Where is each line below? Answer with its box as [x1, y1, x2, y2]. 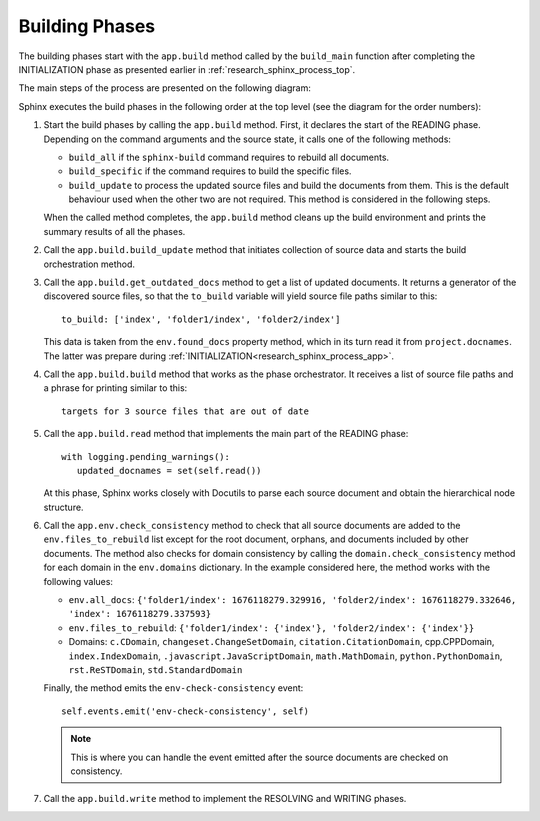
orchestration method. [43, 258, 135, 270]
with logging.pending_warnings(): [61, 451, 230, 462]
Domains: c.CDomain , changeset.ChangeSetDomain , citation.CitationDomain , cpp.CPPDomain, [68, 636, 495, 648]
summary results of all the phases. [43, 225, 186, 237]
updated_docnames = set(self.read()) [76, 465, 262, 476]
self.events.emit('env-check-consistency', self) [61, 705, 310, 717]
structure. [43, 501, 84, 513]
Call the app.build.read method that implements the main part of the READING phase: [43, 428, 409, 440]
